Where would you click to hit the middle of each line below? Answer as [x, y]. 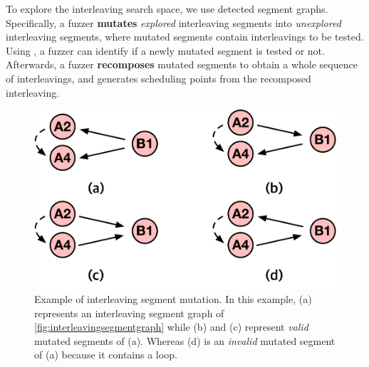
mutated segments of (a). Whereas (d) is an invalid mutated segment [185, 340]
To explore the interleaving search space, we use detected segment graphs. [167, 9]
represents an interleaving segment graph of [129, 313]
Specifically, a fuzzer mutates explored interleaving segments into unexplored [173, 22]
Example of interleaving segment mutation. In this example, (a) [173, 298]
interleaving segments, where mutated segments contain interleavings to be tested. [185, 37]
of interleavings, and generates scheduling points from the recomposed [158, 78]
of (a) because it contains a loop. [106, 355]
